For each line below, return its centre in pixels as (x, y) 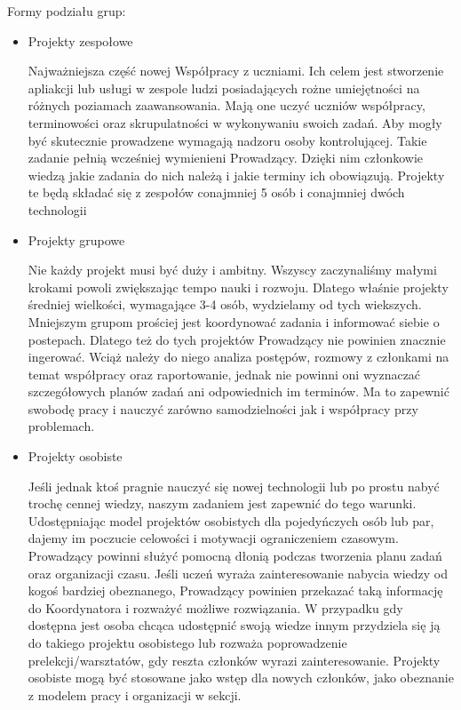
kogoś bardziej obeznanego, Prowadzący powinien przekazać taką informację (235, 590)
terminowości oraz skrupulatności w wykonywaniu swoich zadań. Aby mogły (235, 122)
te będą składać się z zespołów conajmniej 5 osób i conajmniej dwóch (216, 192)
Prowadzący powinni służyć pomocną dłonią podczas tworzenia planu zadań (235, 556)
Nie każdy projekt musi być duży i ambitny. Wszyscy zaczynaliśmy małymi (232, 270)
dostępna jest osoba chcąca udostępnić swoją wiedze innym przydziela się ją (234, 625)
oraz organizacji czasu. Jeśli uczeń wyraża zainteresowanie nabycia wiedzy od (238, 573)
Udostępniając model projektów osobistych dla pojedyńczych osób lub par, (231, 520)
